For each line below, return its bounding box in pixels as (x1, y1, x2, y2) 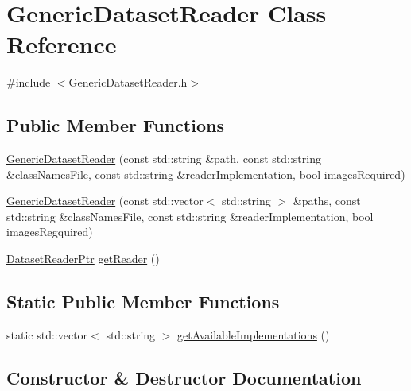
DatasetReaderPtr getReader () (6, 250, 160, 267)
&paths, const (293, 192, 361, 209)
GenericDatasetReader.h (68, 74, 188, 91)
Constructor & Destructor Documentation (6, 365, 362, 389)
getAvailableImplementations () (177, 326, 330, 343)
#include (6, 74, 51, 91)
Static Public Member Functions (6, 289, 280, 314)
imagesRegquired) (6, 223, 93, 240)
